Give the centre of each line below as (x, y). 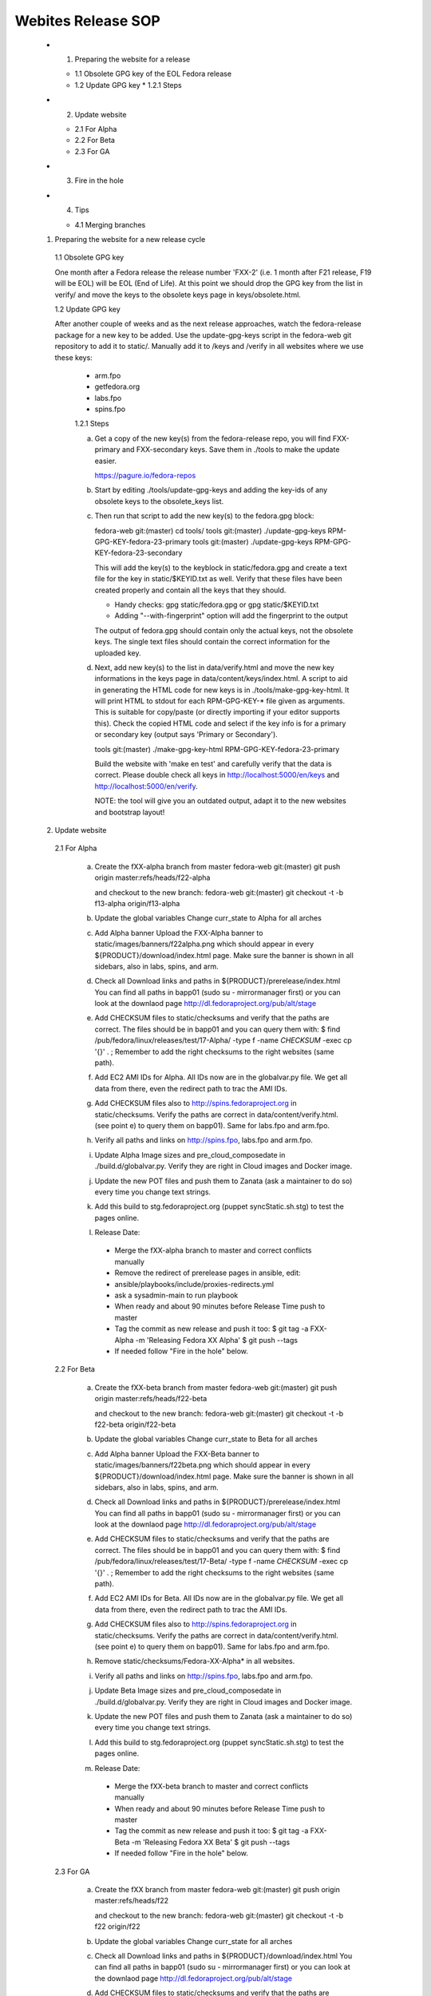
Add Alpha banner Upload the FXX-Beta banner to (177, 1454)
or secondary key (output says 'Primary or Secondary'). (186, 735)
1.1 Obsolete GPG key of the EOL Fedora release (153, 74)
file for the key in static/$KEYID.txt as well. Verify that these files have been (218, 579)
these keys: (74, 357)
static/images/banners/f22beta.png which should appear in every (203, 1465)
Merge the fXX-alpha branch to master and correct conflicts (213, 1250)
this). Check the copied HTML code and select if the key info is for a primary (220, 723)
